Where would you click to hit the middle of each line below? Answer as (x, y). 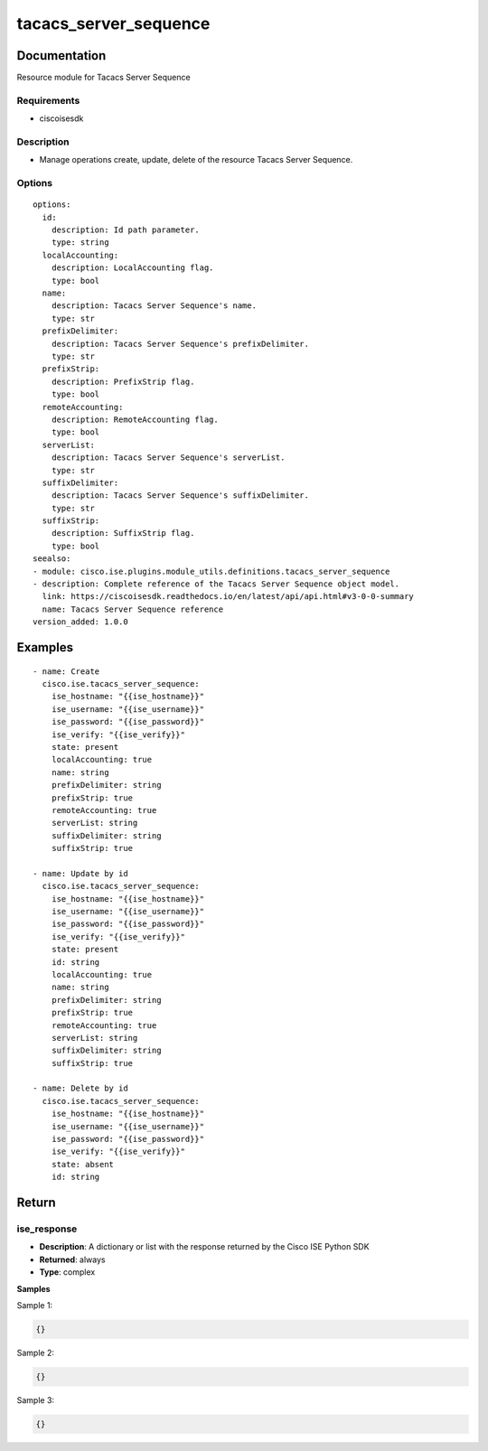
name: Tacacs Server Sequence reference (133, 609)
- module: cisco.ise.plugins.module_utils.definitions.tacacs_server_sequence (211, 571)
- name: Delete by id (80, 1088)
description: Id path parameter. (126, 230)
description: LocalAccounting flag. (132, 268)
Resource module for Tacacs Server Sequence (103, 78)
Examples (45, 647)
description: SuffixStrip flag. (123, 534)
